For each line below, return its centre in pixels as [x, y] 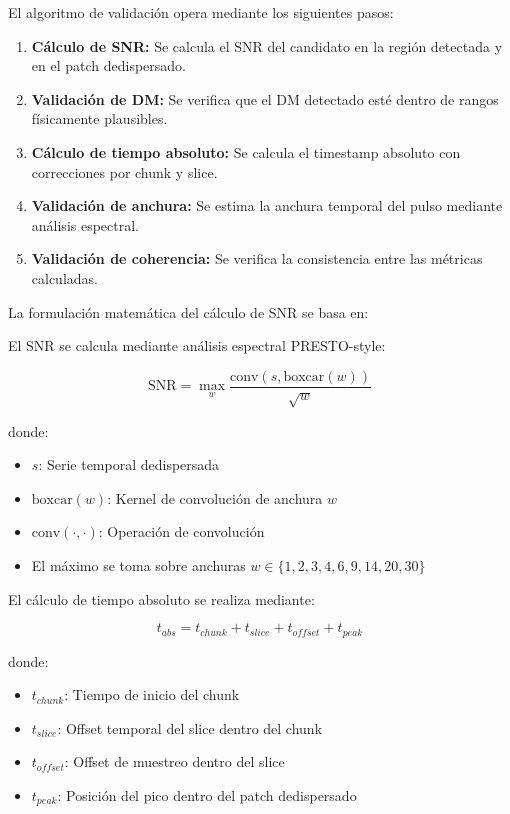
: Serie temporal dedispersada [129, 464]
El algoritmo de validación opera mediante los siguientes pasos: [201, 12]
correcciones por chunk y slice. [124, 171]
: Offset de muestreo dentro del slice [174, 761]
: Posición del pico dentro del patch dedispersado [207, 794]
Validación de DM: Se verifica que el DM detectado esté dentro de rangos [265, 98]
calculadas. [64, 277]
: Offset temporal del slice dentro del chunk [190, 727]
